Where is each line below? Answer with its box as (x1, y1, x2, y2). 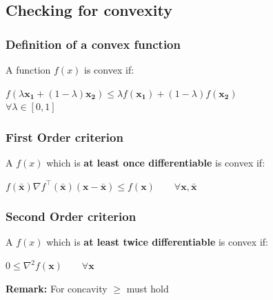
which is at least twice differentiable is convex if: (46, 235, 268, 249)
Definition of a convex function (6, 35, 181, 52)
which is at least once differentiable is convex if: (46, 156, 265, 169)
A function (6, 63, 51, 76)
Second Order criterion (6, 208, 136, 225)
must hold (126, 281, 169, 295)
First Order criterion (6, 128, 123, 145)
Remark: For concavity (6, 281, 108, 295)
